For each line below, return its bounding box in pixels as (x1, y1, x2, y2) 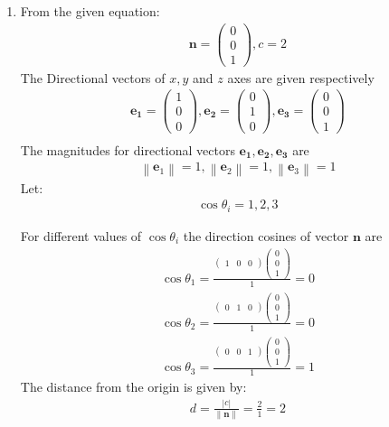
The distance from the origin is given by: (20, 376, 247, 395)
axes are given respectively (227, 68, 375, 87)
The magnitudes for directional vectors (20, 140, 235, 159)
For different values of (20, 226, 142, 245)
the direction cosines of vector (183, 226, 349, 245)
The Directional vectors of (20, 68, 166, 87)
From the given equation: (20, 2, 160, 20)
